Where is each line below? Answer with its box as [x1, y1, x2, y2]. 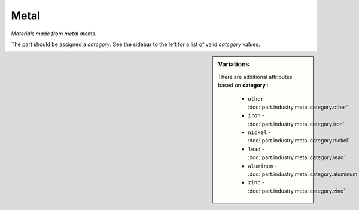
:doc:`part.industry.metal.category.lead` [248, 154, 346, 161]
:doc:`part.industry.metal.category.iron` [248, 120, 345, 127]
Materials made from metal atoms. [11, 30, 97, 37]
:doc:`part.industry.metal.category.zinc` [248, 187, 346, 194]
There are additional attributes [218, 73, 293, 80]
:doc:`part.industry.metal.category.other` [248, 104, 348, 111]
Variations [218, 60, 250, 69]
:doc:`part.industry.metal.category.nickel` [248, 137, 350, 144]
